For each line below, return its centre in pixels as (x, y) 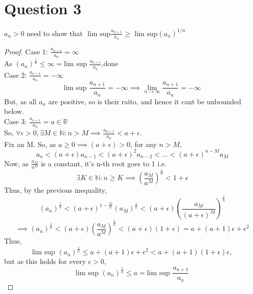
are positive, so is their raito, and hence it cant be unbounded (145, 101)
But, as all (20, 101)
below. (14, 111)
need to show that (55, 33)
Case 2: (16, 75)
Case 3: (16, 121)
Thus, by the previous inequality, (55, 190)
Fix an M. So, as (30, 144)
